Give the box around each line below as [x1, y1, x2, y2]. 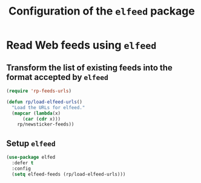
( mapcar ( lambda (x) [12, 110, 61, 116]
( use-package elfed [6, 155, 56, 161]
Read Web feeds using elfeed [6, 38, 157, 52]
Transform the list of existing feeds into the [6, 62, 173, 73]
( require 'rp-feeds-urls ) [6, 88, 71, 94]
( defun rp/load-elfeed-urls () [6, 99, 83, 105]
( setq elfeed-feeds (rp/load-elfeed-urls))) [12, 171, 126, 177]
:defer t [12, 159, 34, 166]
